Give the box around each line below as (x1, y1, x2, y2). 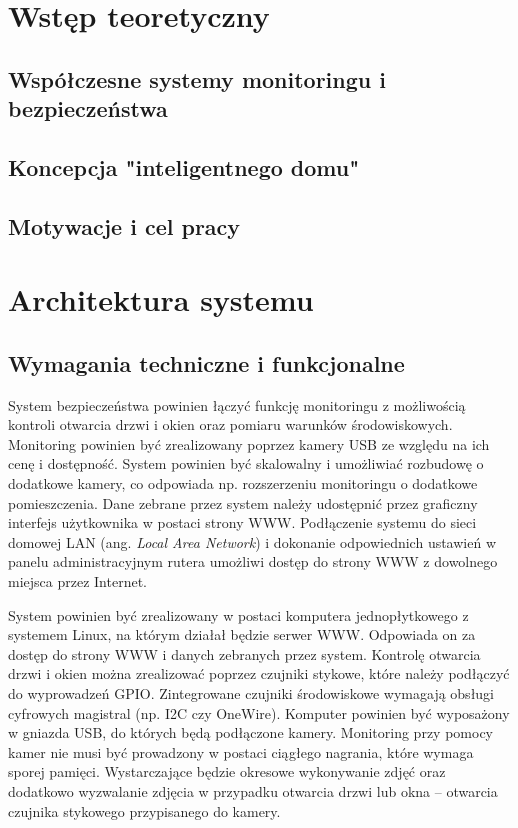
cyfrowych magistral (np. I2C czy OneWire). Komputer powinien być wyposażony (8, 702, 510, 723)
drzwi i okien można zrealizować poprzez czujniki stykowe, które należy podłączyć (8, 663, 510, 684)
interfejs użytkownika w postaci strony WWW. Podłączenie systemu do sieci (8, 512, 477, 533)
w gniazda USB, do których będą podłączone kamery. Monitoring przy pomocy (8, 722, 493, 743)
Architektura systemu (8, 279, 314, 320)
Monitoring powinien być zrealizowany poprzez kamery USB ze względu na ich (8, 433, 490, 454)
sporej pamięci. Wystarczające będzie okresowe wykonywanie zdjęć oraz (8, 761, 446, 782)
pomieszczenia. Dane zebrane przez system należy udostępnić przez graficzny (8, 492, 478, 513)
